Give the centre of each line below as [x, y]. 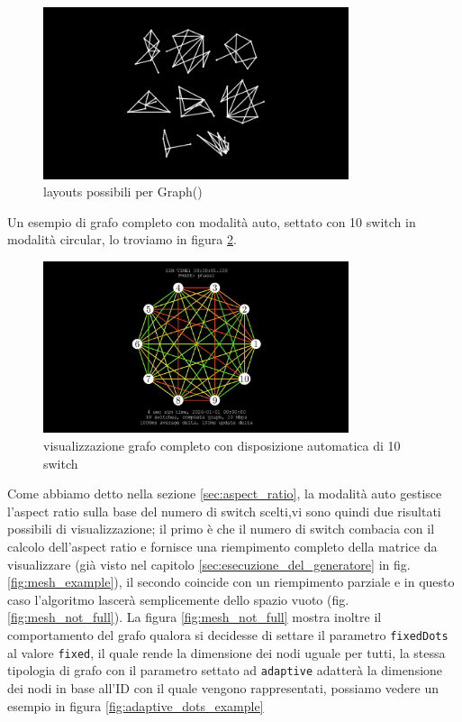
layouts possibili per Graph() [123, 192]
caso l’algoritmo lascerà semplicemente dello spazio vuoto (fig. [178, 599]
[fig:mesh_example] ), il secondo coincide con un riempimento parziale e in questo [231, 582]
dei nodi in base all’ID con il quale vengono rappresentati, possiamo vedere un [223, 687]
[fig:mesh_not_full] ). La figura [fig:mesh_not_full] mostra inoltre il [195, 617]
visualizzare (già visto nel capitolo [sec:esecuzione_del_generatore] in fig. [209, 564]
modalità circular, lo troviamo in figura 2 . [122, 239]
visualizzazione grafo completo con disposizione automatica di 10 [222, 446]
